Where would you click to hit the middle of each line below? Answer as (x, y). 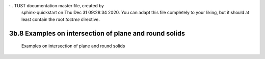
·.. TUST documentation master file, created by (56, 6)
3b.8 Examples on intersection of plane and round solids (97, 33)
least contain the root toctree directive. (61, 19)
